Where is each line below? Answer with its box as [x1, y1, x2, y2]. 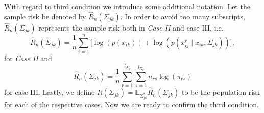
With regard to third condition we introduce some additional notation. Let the [4, 1, 250, 11]
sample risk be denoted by [4, 11, 86, 21]
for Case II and [4, 53, 52, 64]
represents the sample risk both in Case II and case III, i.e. [38, 22, 224, 33]
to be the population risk [182, 87, 260, 97]
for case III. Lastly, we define [4, 87, 95, 97]
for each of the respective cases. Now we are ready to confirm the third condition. [4, 99, 259, 110]
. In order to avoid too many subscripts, [120, 11, 245, 21]
